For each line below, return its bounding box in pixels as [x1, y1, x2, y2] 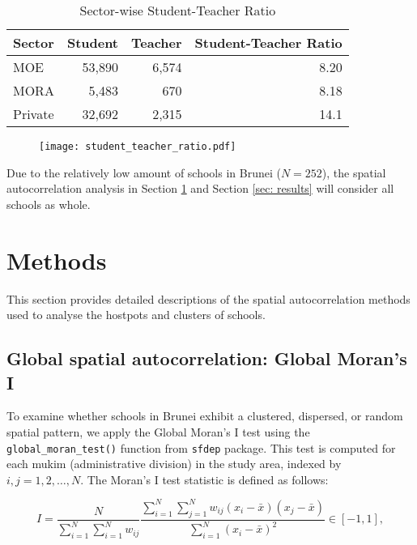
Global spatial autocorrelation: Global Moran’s [6, 346, 407, 371]
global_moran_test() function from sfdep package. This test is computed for [6, 439, 396, 456]
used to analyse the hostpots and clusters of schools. [6, 306, 266, 323]
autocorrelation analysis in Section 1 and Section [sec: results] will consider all [6, 180, 394, 197]
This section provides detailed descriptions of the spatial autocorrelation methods [6, 290, 411, 307]
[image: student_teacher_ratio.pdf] [39, 141, 236, 152]
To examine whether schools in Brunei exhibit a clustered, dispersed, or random [6, 407, 403, 424]
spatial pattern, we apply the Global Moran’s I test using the [6, 423, 310, 440]
